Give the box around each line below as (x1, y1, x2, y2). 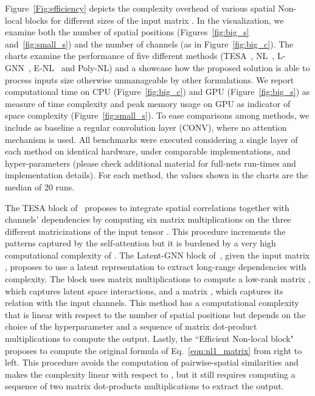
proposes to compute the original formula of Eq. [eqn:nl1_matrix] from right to (5, 344, 302, 356)
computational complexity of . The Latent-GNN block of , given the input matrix (5, 248, 310, 261)
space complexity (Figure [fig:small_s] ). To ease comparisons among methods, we (5, 109, 310, 122)
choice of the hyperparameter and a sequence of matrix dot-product (5, 320, 257, 333)
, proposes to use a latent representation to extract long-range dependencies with (5, 260, 306, 273)
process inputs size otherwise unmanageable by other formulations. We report (5, 73, 294, 86)
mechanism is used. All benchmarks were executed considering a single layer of (5, 133, 298, 145)
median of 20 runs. (5, 180, 75, 193)
